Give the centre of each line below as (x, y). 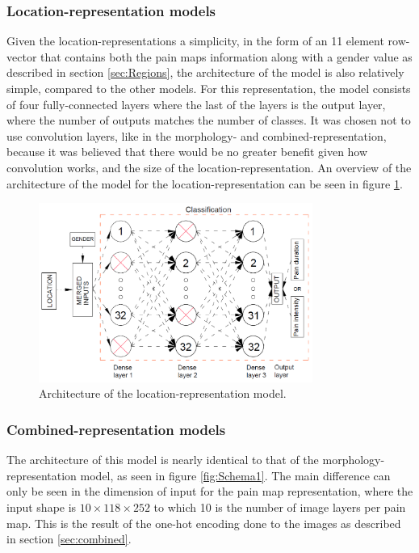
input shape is (42, 507)
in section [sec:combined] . (69, 539)
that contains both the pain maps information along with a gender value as (226, 56)
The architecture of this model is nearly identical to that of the (163, 460)
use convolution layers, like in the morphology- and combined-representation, (197, 135)
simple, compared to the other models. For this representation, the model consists (209, 88)
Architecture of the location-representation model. (163, 393)
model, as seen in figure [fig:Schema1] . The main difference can (235, 475)
